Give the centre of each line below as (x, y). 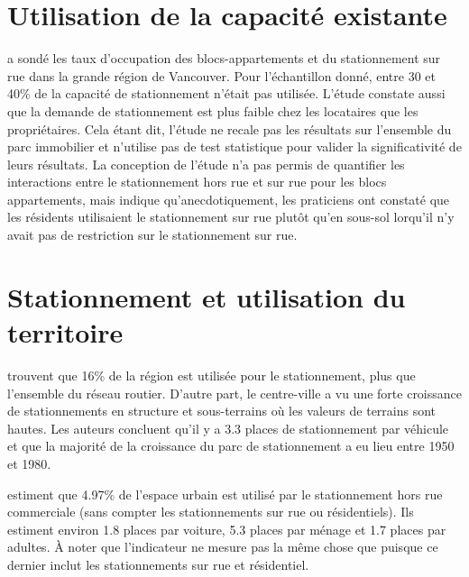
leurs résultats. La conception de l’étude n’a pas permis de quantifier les (206, 164)
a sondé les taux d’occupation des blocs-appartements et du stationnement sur (224, 58)
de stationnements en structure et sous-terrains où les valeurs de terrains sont (222, 411)
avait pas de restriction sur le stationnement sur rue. (152, 235)
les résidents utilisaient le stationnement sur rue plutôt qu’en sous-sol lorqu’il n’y (231, 217)
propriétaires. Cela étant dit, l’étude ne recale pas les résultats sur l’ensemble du (230, 128)
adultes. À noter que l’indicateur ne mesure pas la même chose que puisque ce (223, 547)
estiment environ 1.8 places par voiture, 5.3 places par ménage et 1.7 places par (227, 529)
